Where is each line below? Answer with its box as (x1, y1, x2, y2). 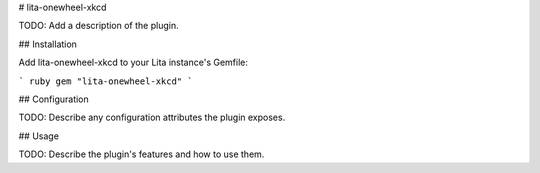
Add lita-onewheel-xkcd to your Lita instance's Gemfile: (18, 56, 249, 69)
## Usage (18, 130, 60, 142)
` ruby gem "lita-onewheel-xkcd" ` (18, 75, 194, 87)
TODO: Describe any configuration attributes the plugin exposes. (18, 111, 286, 124)
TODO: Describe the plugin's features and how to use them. (18, 148, 265, 160)
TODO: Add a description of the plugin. (18, 20, 179, 32)
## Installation (18, 38, 77, 50)
